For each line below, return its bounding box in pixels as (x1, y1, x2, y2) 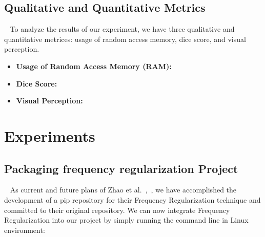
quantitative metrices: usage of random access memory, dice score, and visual (4, 33, 246, 44)
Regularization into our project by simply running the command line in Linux (4, 214, 249, 225)
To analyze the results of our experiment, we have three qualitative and (10, 24, 235, 34)
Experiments (4, 125, 95, 146)
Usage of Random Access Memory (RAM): (16, 60, 172, 71)
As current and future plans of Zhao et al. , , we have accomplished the (10, 184, 237, 195)
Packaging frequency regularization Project (4, 160, 238, 176)
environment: (4, 224, 45, 235)
